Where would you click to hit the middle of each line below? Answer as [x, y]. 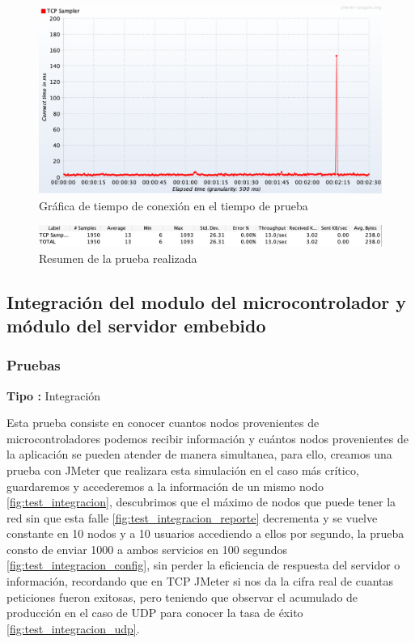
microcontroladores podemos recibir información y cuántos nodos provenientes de [207, 438]
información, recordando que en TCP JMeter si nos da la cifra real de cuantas [200, 581]
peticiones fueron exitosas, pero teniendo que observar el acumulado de [182, 596]
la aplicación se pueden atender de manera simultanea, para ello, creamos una [199, 454]
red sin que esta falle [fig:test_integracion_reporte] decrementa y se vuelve [192, 517]
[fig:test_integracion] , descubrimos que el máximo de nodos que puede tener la [201, 502]
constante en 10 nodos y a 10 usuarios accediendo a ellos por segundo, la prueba [205, 533]
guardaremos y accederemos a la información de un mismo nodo [165, 486]
